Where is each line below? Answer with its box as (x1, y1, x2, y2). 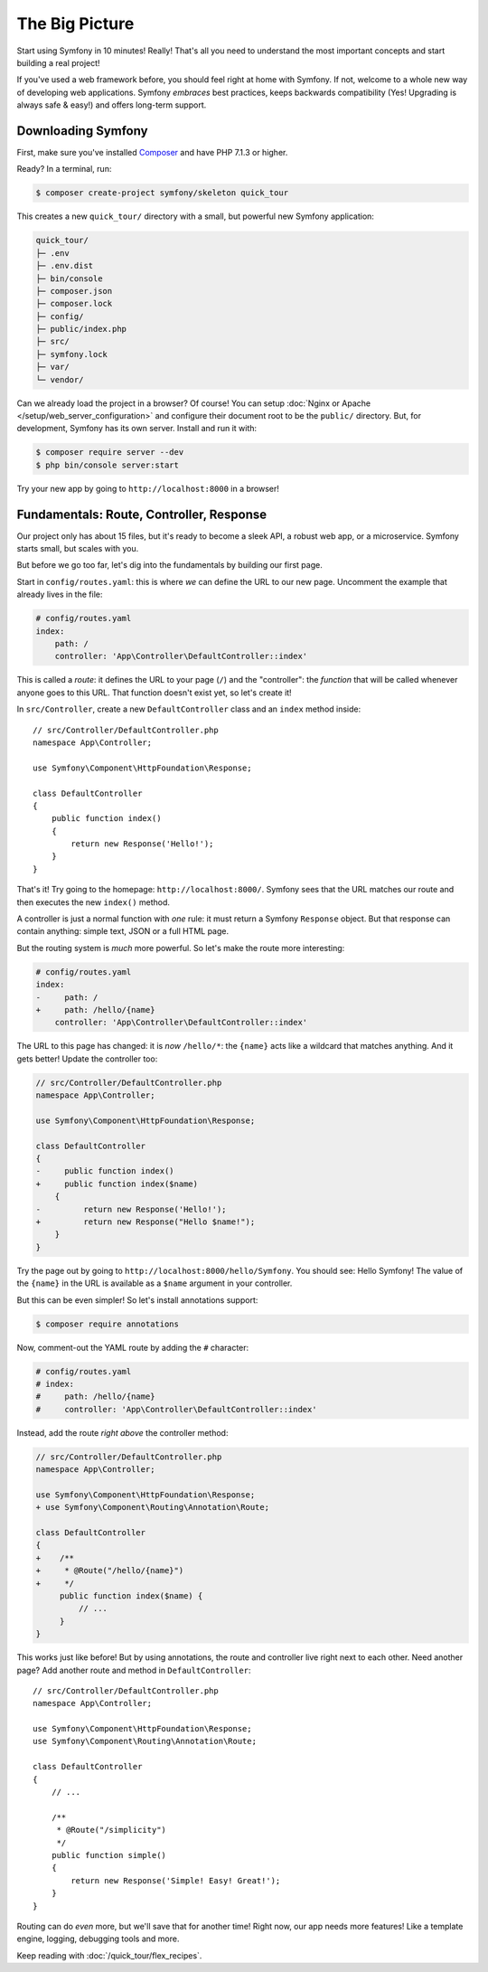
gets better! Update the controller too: (16, 1053, 158, 1064)
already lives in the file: (16, 589, 103, 600)
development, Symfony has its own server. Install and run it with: (16, 423, 258, 434)
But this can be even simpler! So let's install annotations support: (16, 1294, 258, 1306)
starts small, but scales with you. (16, 543, 139, 554)
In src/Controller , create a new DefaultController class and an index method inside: (16, 703, 361, 714)
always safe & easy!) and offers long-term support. (16, 99, 207, 110)
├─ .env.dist (35, 260, 94, 271)
